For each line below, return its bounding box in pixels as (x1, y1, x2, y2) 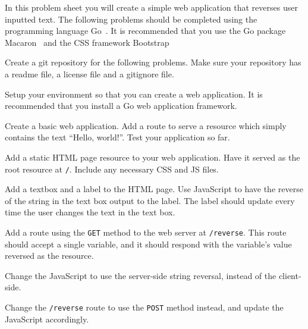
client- (278, 269, 301, 281)
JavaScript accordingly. (5, 312, 89, 325)
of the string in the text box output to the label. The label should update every (5, 194, 295, 206)
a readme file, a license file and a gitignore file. (5, 67, 174, 80)
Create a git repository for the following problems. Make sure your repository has (5, 56, 301, 68)
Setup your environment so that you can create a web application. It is (5, 87, 263, 100)
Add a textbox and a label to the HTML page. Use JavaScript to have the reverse (5, 183, 303, 195)
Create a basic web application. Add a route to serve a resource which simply (5, 119, 287, 131)
